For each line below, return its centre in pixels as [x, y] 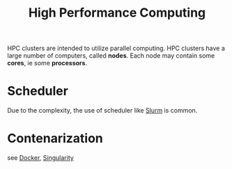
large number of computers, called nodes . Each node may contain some [111, 56]
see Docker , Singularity [41, 158]
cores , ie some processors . [47, 63]
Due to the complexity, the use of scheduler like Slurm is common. [102, 111]
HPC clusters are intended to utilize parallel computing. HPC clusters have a [116, 48]
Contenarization [55, 139]
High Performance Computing [117, 13]
